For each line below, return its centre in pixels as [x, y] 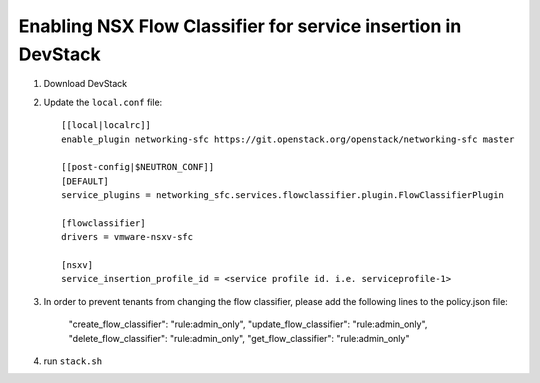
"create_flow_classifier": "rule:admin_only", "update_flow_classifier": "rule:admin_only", [248, 324]
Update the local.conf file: [103, 102]
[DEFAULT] [85, 181]
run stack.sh [73, 361]
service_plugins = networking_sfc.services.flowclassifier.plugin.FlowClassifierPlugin [283, 195]
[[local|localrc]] [106, 125]
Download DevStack [85, 84]
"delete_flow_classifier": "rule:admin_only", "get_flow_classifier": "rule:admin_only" [239, 338]
